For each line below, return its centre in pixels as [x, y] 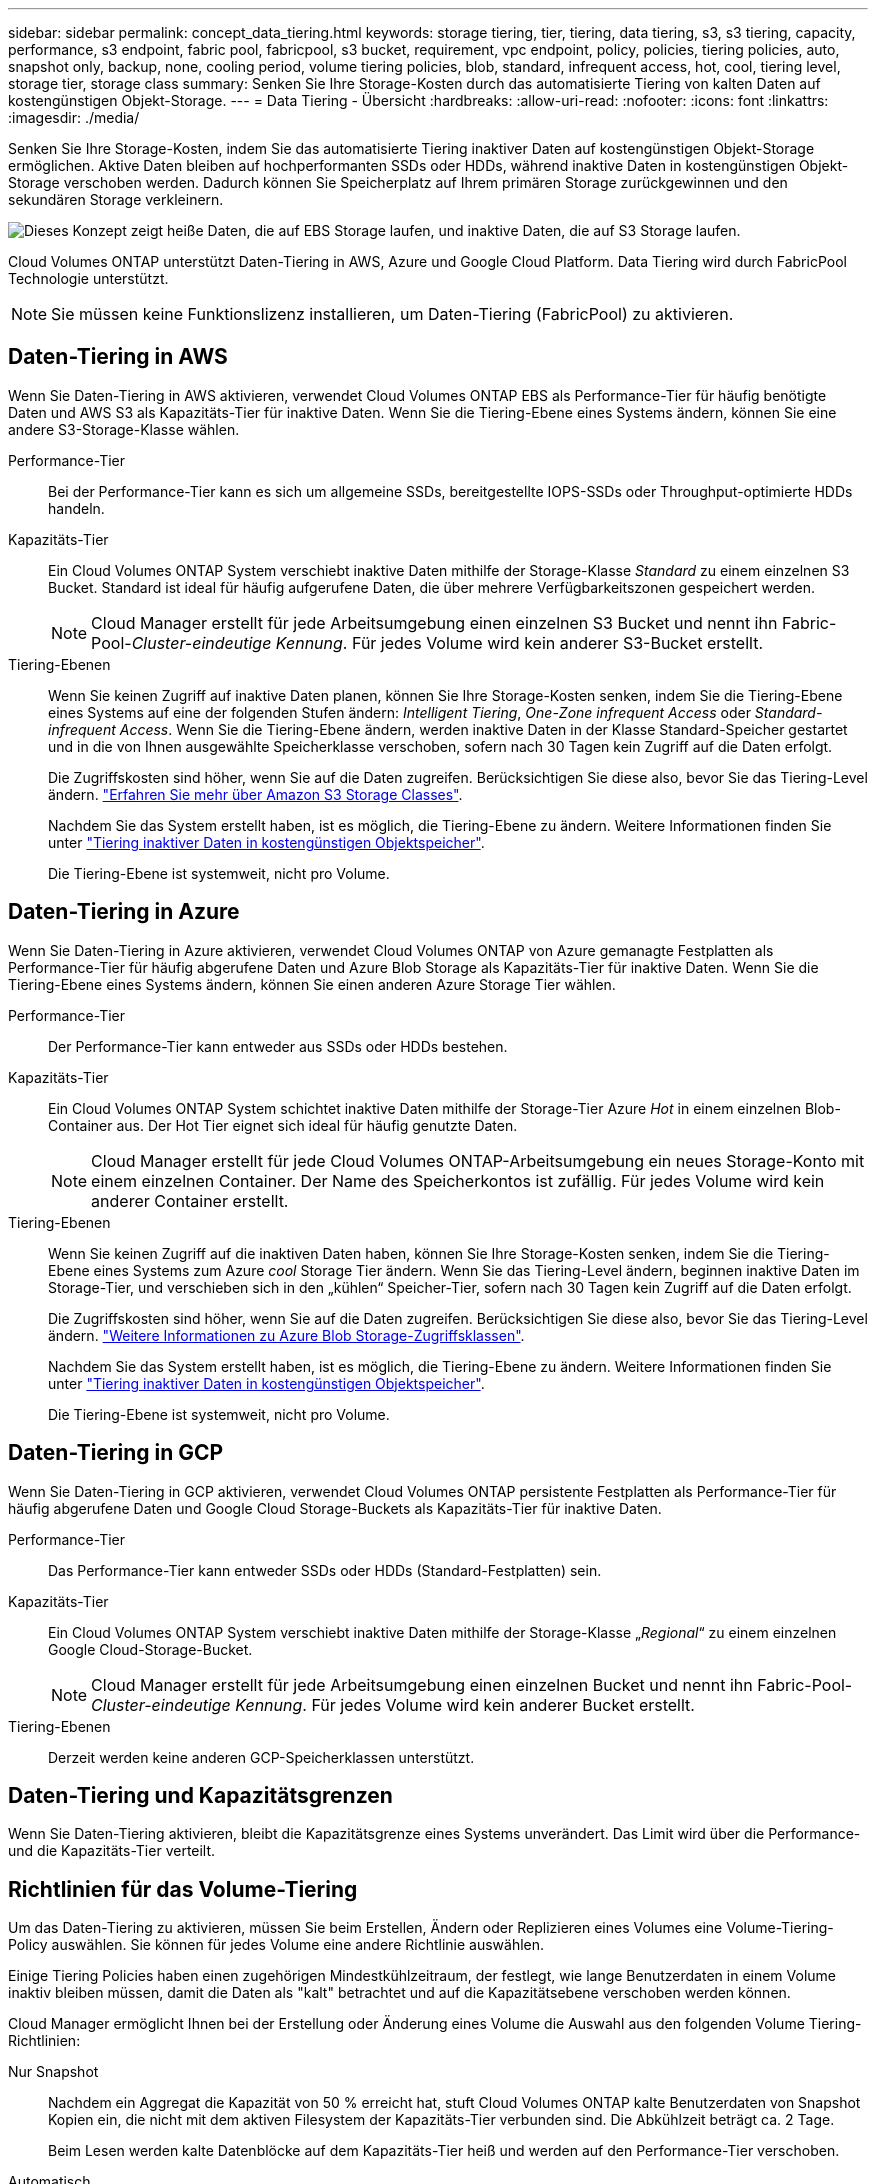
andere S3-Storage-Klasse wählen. [124, 429]
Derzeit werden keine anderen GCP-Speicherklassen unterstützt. [261, 1757]
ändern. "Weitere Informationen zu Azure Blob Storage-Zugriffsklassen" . [286, 1335]
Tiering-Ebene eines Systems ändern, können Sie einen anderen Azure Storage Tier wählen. [312, 984]
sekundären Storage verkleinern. [116, 199]
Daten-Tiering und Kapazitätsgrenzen [200, 1795]
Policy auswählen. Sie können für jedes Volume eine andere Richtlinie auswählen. [276, 1945]
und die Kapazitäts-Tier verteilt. [112, 1851]
